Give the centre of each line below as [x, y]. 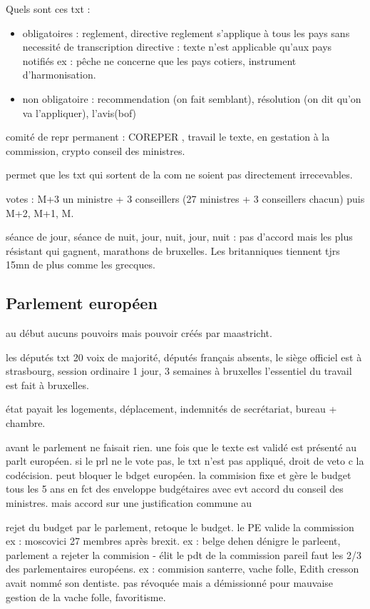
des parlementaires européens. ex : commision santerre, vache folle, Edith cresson [183, 569]
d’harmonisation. [59, 75]
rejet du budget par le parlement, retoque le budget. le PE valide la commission [180, 527]
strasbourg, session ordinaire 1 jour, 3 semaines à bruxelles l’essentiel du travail [179, 371]
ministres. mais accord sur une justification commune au [129, 503]
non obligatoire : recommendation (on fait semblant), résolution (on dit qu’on [192, 98]
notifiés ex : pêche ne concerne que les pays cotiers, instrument [159, 60]
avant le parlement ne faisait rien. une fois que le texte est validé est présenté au [181, 447]
